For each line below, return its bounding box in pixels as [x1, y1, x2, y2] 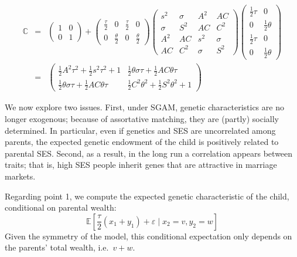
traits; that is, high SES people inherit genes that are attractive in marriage [5, 158, 277, 171]
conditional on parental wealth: [5, 201, 117, 214]
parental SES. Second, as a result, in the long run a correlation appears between [5, 147, 293, 159]
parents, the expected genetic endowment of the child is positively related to [5, 136, 279, 148]
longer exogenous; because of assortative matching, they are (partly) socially [5, 113, 279, 124]
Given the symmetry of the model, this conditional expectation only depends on [5, 229, 292, 242]
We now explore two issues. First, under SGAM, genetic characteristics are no [5, 101, 284, 113]
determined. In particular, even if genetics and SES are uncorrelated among [5, 124, 276, 136]
